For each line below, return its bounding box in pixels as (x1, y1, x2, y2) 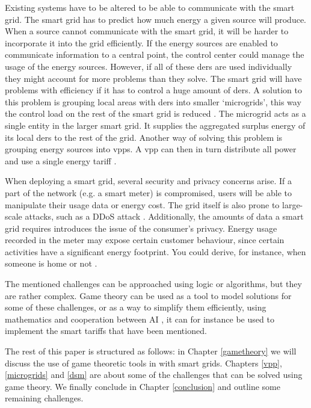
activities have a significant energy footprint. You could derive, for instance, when (5, 245, 306, 258)
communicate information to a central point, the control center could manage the (5, 48, 304, 61)
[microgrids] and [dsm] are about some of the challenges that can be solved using (5, 368, 303, 381)
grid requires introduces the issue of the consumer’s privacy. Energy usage (5, 221, 277, 234)
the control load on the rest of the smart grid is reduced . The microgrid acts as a (5, 107, 306, 120)
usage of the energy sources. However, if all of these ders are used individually (5, 60, 292, 72)
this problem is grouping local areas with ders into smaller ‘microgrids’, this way (5, 95, 301, 108)
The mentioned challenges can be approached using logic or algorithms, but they (5, 277, 302, 290)
